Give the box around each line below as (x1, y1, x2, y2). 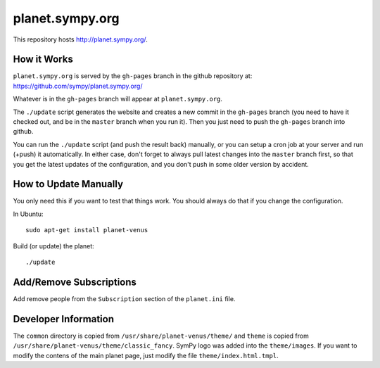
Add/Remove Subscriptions (13, 276, 137, 288)
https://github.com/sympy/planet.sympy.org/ (13, 82, 143, 90)
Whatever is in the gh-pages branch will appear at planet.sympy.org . (13, 95, 223, 103)
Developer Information (13, 313, 115, 325)
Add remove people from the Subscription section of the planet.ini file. (13, 294, 236, 303)
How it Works (13, 53, 73, 65)
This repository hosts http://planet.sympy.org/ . (13, 35, 148, 44)
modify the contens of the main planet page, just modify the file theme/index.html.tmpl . (13, 351, 279, 360)
